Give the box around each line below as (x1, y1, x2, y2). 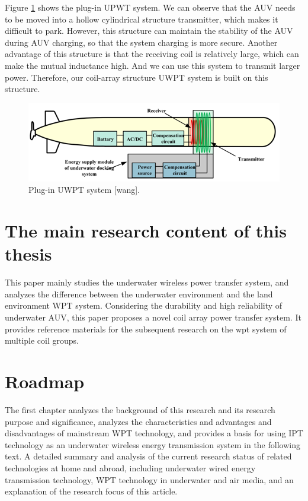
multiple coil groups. (5, 334, 79, 347)
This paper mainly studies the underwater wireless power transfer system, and (5, 276, 289, 288)
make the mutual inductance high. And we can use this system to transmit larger (5, 59, 300, 71)
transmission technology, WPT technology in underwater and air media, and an (5, 473, 294, 486)
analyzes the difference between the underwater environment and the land (5, 287, 273, 300)
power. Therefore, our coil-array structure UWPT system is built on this (5, 71, 268, 83)
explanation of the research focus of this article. (5, 485, 178, 497)
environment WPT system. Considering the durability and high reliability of (5, 299, 283, 312)
